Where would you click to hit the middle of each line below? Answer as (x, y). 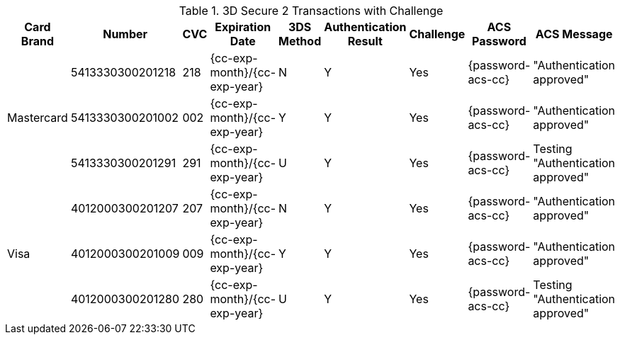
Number (125, 34)
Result (365, 41)
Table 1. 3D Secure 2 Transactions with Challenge (311, 11)
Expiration (243, 27)
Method (300, 41)
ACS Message (574, 34)
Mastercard (38, 118)
